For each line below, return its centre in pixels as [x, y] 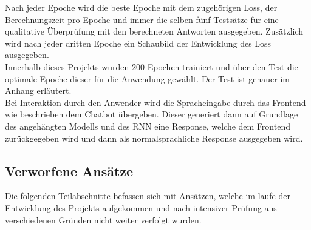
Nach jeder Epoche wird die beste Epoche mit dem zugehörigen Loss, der [141, 7]
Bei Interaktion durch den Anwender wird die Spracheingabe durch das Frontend [155, 102]
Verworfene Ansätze [69, 170]
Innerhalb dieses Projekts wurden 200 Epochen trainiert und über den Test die [152, 66]
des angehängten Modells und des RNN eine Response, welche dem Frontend [148, 126]
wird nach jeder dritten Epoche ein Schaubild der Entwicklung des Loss [138, 43]
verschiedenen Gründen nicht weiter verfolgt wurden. [103, 219]
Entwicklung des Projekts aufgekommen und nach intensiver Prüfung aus [141, 207]
